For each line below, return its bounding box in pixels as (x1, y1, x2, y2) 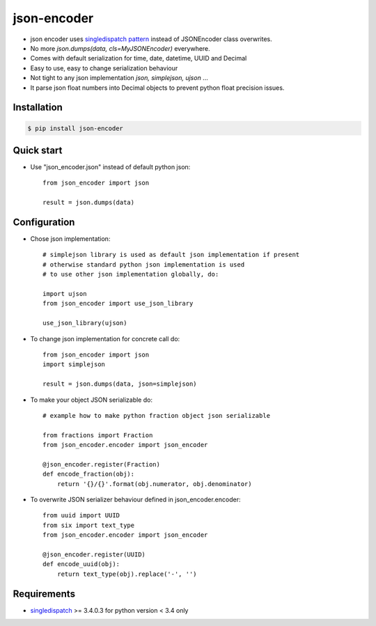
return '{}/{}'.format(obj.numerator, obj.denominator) (56, 480, 252, 487)
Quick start (13, 144, 63, 156)
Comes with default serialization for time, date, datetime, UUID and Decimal (30, 54, 247, 63)
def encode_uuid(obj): (42, 561, 120, 568)
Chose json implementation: (30, 235, 111, 243)
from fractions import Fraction (42, 431, 153, 439)
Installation (13, 102, 63, 114)
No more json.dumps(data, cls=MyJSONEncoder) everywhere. (30, 44, 210, 52)
